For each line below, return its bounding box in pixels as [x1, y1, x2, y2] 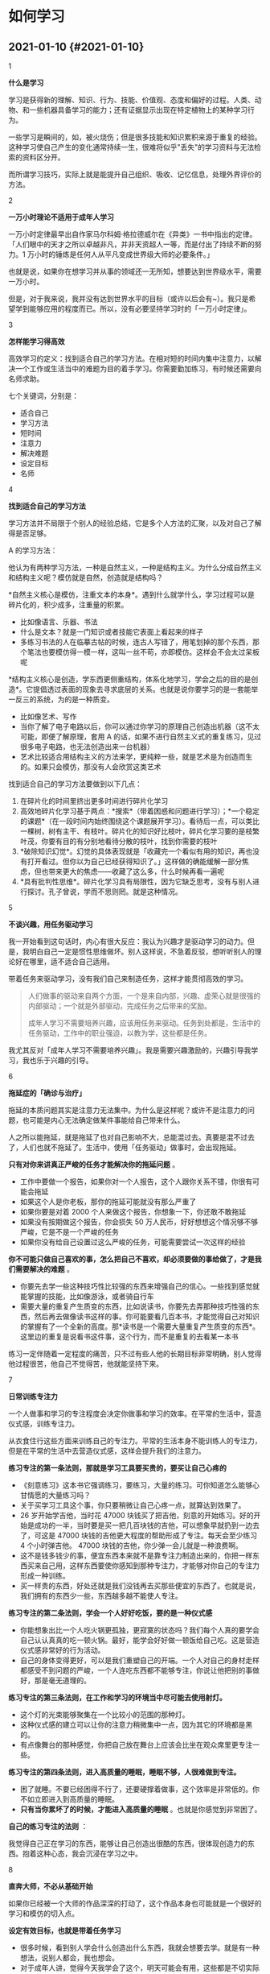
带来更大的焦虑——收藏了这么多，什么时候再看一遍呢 [47, 867, 225, 876]
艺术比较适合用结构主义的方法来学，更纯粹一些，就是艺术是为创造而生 [19, 752, 253, 761]
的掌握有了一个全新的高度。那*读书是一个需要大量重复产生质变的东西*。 [19, 1322, 260, 1331]
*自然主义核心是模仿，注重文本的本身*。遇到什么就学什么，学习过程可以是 [8, 590, 256, 599]
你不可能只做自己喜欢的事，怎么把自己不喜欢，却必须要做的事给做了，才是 [8, 1254, 255, 1264]
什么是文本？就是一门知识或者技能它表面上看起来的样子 [19, 627, 203, 636]
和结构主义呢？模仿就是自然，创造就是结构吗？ [8, 573, 163, 582]
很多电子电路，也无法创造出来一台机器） [19, 742, 154, 751]
